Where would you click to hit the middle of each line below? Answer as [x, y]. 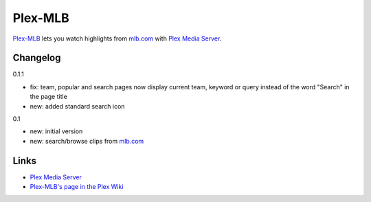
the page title [49, 97]
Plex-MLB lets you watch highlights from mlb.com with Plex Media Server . [117, 38]
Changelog [37, 58]
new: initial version [56, 131]
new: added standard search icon [77, 106]
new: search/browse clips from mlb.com [87, 141]
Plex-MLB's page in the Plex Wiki [77, 187]
